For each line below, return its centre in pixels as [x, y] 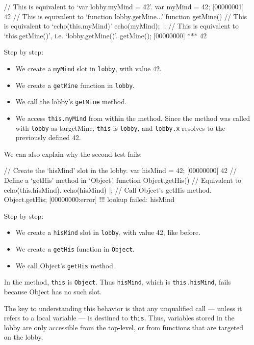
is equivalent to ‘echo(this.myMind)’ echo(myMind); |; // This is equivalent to [121, 26]
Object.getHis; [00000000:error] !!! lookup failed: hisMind [89, 199]
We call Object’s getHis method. [65, 265]
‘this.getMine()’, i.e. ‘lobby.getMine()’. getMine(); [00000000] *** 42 [105, 35]
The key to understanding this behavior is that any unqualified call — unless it [123, 308]
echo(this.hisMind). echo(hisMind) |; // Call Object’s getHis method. [108, 189]
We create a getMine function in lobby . [75, 85]
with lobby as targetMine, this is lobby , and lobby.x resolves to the [120, 128]
